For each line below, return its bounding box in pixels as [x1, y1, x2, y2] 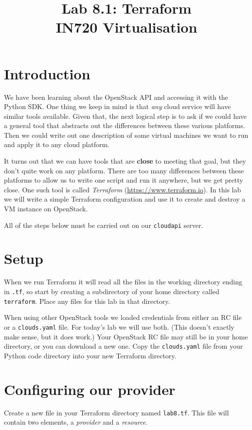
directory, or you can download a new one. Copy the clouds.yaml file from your [4, 341, 243, 351]
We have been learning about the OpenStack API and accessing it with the [4, 92, 228, 102]
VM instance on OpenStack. [4, 204, 88, 214]
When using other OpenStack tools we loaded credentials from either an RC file [4, 312, 242, 322]
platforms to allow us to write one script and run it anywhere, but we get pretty [4, 175, 243, 185]
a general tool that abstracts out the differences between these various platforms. [4, 120, 245, 131]
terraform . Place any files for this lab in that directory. [4, 296, 170, 306]
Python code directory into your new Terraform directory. [4, 350, 177, 360]
